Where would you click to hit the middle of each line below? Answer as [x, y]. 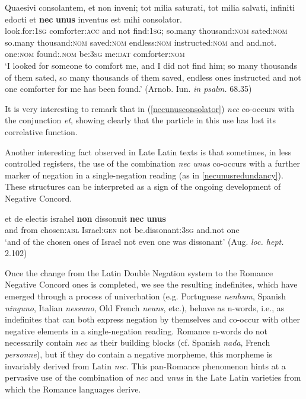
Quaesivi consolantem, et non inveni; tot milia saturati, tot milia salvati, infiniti [150, 7]
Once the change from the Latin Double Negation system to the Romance [139, 272]
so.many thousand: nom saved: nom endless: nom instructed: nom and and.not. [141, 42]
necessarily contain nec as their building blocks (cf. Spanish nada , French [138, 342]
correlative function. [41, 131]
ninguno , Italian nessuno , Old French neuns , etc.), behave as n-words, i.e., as [145, 307]
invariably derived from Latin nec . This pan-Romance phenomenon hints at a [145, 366]
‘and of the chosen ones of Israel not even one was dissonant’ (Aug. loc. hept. [144, 241]
